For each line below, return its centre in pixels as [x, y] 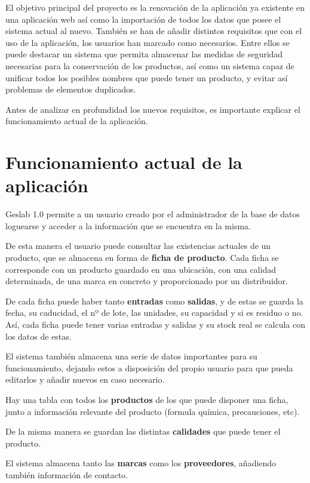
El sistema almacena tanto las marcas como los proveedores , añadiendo [141, 463]
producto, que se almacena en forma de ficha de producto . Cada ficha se [142, 258]
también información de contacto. [67, 474]
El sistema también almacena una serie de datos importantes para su [131, 356]
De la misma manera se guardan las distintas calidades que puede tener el [143, 431]
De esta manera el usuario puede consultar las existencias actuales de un [138, 246]
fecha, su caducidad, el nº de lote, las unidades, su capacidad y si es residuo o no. [154, 313]
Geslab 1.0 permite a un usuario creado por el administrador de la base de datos [153, 214]
